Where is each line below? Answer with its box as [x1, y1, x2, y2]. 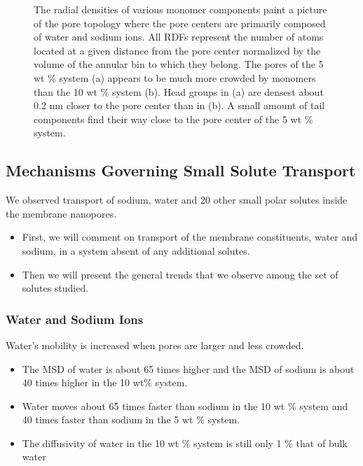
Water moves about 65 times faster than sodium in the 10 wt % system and [22, 398, 348, 413]
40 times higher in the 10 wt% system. [22, 375, 188, 390]
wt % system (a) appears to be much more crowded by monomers [34, 70, 316, 85]
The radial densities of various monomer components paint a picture [34, 2, 327, 16]
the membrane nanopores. [6, 206, 117, 220]
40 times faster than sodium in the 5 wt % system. [22, 412, 240, 427]
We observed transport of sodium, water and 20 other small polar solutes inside [6, 192, 348, 207]
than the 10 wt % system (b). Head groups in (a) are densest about [34, 84, 324, 99]
